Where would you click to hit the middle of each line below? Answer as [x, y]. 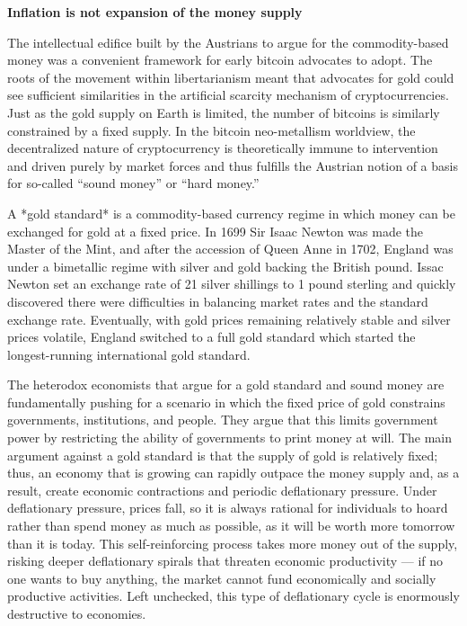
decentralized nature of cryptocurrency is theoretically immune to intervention [223, 148]
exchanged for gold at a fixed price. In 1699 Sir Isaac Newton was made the [216, 231]
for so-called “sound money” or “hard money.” [133, 183]
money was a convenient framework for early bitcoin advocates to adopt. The [220, 60]
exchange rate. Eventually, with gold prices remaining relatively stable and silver [229, 319]
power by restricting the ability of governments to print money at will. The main [230, 438]
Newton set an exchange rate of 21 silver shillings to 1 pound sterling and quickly [232, 284]
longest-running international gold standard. [129, 354]
